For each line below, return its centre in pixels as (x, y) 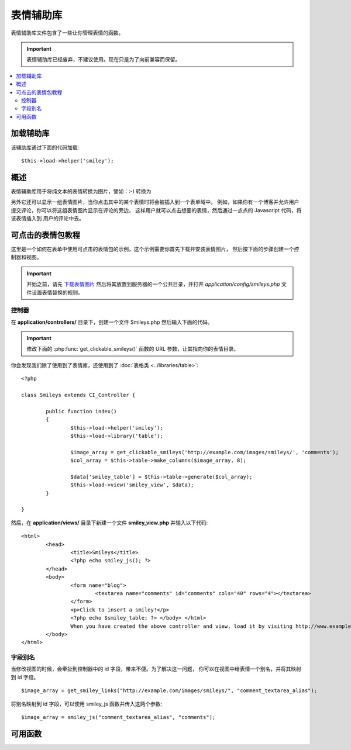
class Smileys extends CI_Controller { (78, 395)
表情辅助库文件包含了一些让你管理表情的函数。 (67, 33)
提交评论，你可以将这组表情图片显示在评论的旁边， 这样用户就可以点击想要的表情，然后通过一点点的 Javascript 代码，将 (156, 210)
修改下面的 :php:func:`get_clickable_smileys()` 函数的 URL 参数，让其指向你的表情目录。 (133, 349)
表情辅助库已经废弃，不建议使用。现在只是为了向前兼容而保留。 (104, 60)
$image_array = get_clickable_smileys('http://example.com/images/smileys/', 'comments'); (205, 452)
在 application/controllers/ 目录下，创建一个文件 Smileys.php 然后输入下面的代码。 (112, 322)
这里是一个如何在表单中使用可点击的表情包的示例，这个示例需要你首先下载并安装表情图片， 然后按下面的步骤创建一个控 (155, 249)
